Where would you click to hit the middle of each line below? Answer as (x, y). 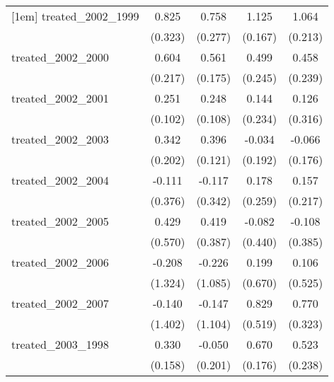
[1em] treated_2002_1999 (75, 16)
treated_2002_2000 (60, 57)
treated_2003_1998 (60, 344)
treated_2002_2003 (60, 139)
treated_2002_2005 (60, 221)
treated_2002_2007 (60, 303)
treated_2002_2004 (60, 180)
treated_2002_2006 (60, 262)
